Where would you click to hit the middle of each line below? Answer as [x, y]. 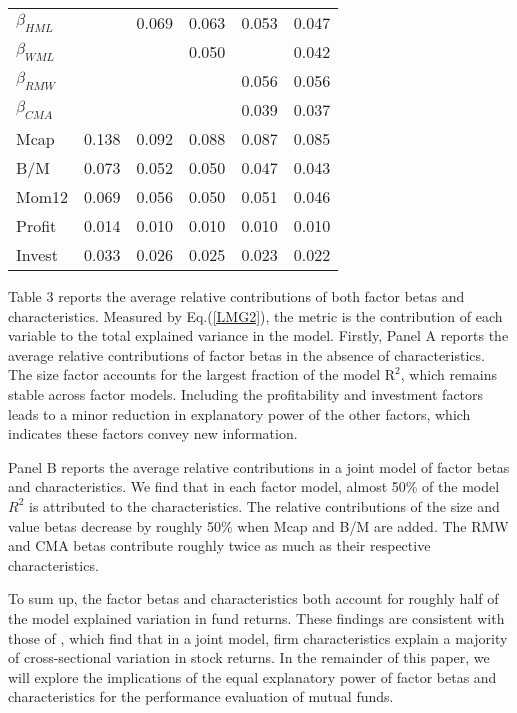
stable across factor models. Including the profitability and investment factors [246, 393]
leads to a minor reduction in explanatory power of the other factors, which [239, 413]
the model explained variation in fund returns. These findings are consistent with [256, 617]
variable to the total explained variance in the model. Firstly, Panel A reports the [258, 335]
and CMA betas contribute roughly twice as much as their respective [219, 545]
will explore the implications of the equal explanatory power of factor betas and [252, 676]
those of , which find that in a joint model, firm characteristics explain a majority [258, 637]
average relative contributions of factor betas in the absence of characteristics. [246, 354]
